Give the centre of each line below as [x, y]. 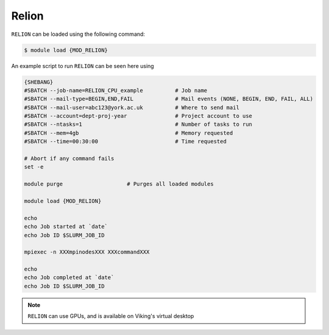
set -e [34, 167]
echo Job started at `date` [66, 227]
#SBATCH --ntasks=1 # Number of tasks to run [138, 124]
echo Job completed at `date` [69, 278]
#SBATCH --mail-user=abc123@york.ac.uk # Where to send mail [132, 107]
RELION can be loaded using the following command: [78, 34]
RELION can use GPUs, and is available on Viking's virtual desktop [111, 316]
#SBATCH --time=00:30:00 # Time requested [125, 142]
